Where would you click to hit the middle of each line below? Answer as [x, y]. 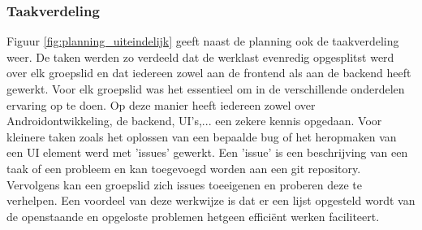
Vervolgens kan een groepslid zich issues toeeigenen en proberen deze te [184, 184]
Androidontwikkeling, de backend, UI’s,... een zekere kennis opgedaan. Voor [194, 121]
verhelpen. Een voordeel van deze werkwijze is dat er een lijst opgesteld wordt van [211, 200]
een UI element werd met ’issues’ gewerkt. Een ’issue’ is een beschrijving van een [207, 152]
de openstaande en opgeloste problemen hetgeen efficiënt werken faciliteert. [193, 216]
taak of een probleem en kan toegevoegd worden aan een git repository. [184, 168]
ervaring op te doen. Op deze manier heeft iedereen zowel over [161, 104]
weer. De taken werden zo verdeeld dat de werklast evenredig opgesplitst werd [200, 56]
